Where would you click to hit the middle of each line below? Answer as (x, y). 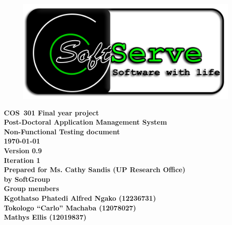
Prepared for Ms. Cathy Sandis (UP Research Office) (95, 169)
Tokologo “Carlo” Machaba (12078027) (70, 207)
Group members (32, 188)
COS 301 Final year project (51, 112)
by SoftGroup (27, 179)
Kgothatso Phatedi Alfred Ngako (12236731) (80, 198)
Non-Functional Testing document (62, 131)
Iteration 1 (22, 160)
